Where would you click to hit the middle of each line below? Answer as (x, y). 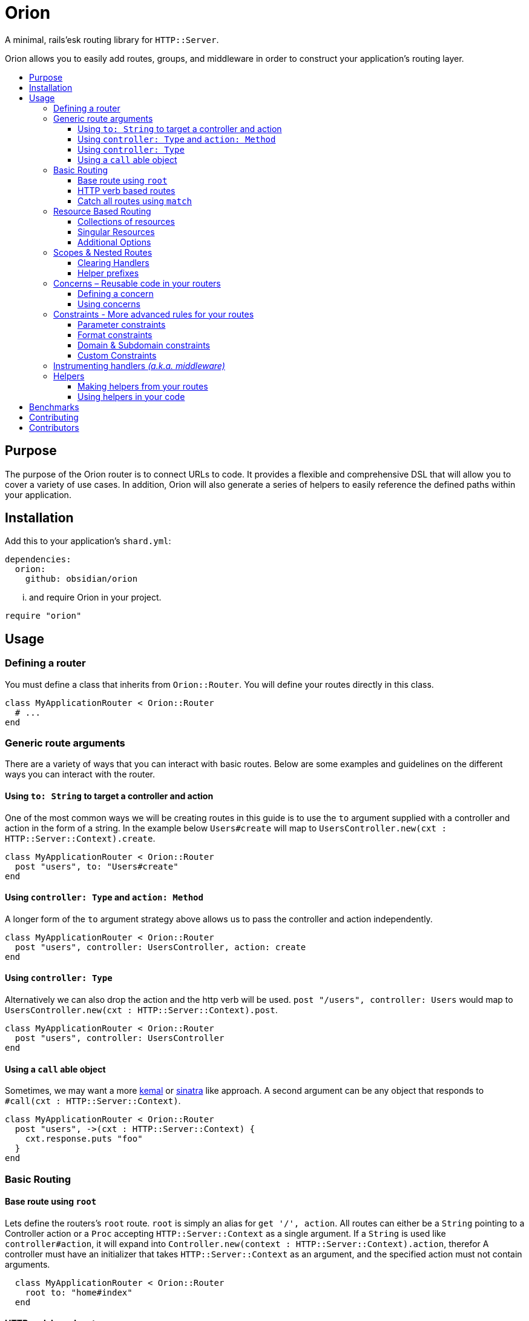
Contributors (54, 427)
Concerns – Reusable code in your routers (137, 283)
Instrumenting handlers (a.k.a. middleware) (139, 365)
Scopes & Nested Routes (103, 252)
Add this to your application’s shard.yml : (88, 541)
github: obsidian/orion (81, 579)
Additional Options (114, 242)
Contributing (54, 417)
